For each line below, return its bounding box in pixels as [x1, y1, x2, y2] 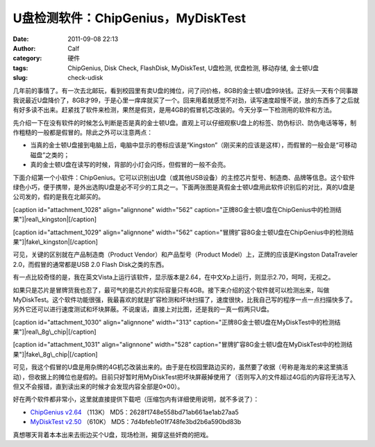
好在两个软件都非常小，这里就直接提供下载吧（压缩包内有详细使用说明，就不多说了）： [12, 395, 260, 403]
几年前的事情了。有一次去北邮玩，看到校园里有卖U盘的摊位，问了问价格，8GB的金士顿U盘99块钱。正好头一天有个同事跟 [12, 86, 358, 95]
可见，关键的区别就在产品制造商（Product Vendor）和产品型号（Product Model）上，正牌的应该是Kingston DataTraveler [12, 250, 358, 259]
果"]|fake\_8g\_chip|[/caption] [12, 350, 98, 358]
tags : [12, 63, 28, 72]
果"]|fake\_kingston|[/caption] [12, 237, 99, 246]
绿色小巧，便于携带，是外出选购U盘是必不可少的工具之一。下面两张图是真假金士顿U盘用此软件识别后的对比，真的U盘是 [12, 183, 356, 191]
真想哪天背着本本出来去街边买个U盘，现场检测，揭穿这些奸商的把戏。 [12, 430, 212, 439]
